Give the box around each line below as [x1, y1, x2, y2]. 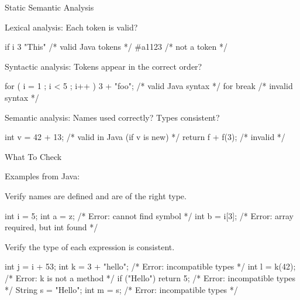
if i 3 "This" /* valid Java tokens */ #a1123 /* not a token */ [5, 40, 227, 53]
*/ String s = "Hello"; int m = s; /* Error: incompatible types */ [5, 283, 238, 295]
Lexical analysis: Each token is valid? [5, 21, 138, 33]
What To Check [5, 150, 62, 162]
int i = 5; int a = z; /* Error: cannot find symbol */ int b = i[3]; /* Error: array [5, 209, 294, 221]
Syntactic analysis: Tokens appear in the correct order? [5, 60, 202, 72]
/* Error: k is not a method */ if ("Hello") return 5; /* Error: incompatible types [5, 271, 296, 284]
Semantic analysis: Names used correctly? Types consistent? [5, 111, 220, 123]
